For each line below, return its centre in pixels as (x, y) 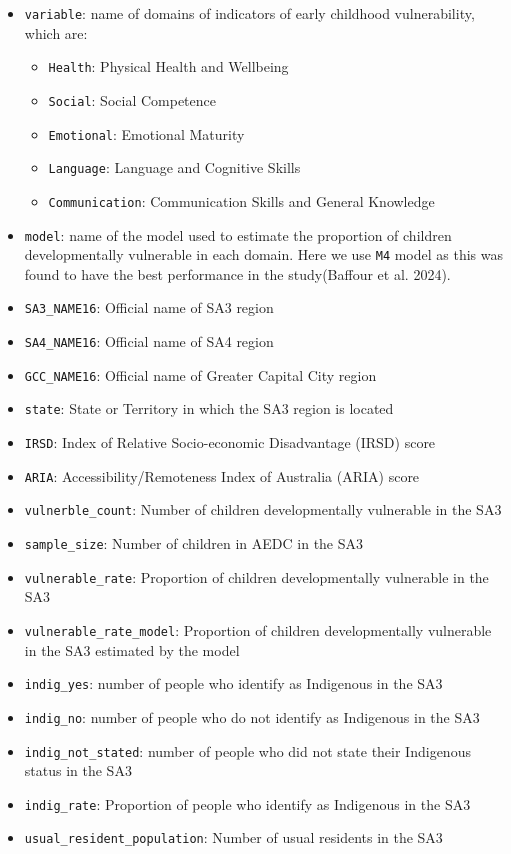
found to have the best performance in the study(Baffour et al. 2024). (237, 273)
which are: (56, 32)
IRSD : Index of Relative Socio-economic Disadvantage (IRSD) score (230, 442)
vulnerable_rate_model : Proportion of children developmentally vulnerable (258, 629)
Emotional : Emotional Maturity (146, 133)
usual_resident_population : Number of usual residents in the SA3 (233, 837)
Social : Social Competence (132, 99)
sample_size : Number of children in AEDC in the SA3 (194, 543)
